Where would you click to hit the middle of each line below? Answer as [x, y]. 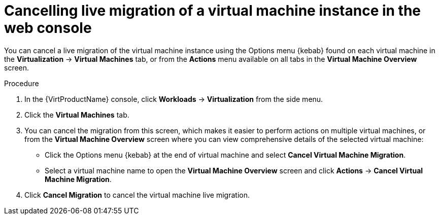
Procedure [22, 83]
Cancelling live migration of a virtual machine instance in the [213, 11]
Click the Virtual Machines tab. [77, 115]
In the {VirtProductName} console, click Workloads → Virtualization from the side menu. [174, 99]
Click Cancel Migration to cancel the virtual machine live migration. [137, 195]
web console [48, 28]
